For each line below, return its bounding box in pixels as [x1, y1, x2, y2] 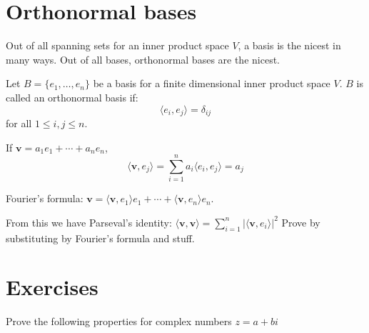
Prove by [281, 214, 320, 229]
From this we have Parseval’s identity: [6, 214, 172, 229]
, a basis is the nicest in [238, 38, 341, 53]
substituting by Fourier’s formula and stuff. [6, 230, 195, 245]
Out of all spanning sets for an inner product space [6, 38, 229, 53]
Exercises [6, 272, 98, 302]
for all [6, 115, 32, 130]
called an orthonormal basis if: [6, 89, 138, 104]
